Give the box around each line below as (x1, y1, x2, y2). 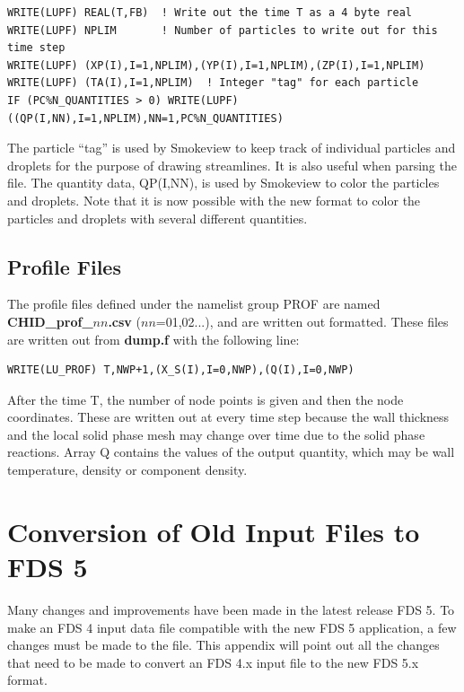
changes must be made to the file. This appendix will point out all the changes (7, 635, 440, 654)
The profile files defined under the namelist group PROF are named (7, 294, 381, 313)
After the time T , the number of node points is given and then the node (7, 390, 404, 408)
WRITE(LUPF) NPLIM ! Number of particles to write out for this (7, 23, 438, 37)
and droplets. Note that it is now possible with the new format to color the (7, 190, 421, 209)
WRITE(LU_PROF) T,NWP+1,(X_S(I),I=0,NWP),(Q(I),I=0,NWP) (7, 364, 355, 377)
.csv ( (108, 311, 141, 330)
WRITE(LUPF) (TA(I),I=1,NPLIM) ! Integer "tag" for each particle (7, 76, 419, 90)
